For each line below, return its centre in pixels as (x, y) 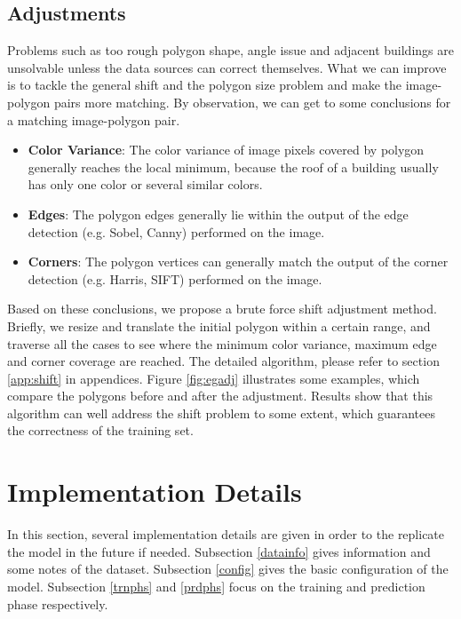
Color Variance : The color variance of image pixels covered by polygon (226, 150)
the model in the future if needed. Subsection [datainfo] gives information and (219, 551)
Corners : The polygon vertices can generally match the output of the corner (238, 262)
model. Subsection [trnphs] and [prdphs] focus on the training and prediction (216, 586)
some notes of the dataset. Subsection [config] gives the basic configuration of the (228, 569)
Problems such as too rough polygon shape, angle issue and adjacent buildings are (230, 50)
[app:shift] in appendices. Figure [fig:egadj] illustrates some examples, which (214, 378)
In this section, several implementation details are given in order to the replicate (226, 534)
